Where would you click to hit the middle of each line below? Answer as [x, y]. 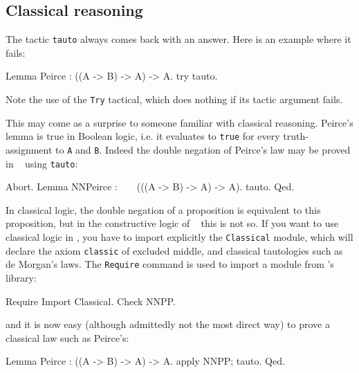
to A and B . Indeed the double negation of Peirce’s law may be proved [203, 149]
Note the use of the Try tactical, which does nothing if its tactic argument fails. [174, 99]
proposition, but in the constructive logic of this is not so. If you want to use [172, 223]
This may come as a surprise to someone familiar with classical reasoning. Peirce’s [179, 122]
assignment [29, 149]
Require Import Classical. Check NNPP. [91, 301]
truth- [296, 136]
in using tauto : [42, 163]
